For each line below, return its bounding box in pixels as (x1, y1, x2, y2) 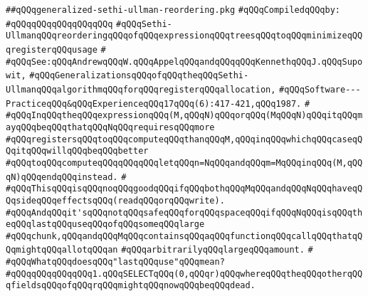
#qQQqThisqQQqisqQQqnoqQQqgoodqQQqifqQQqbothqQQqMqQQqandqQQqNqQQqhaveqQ (6, 184, 363, 194)
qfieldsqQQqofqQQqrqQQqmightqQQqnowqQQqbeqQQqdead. (6, 280, 256, 291)
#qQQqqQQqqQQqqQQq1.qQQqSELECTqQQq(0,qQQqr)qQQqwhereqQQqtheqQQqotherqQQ (6, 268, 363, 279)
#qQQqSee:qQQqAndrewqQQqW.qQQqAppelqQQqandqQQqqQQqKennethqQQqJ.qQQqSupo (6, 56, 363, 67)
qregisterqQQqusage (6, 44, 98, 55)
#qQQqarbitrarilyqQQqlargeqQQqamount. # (121, 245, 313, 255)
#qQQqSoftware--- (279, 84, 361, 95)
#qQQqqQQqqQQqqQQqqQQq (6, 18, 113, 29)
